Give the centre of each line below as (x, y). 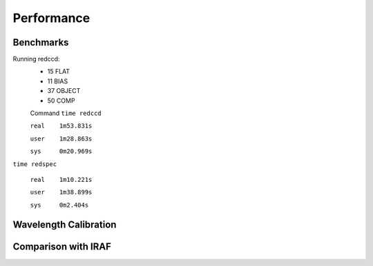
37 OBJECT (64, 91)
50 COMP (61, 101)
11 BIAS (58, 81)
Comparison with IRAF (62, 246)
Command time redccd (66, 113)
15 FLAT (59, 72)
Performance (51, 18)
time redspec (35, 164)
